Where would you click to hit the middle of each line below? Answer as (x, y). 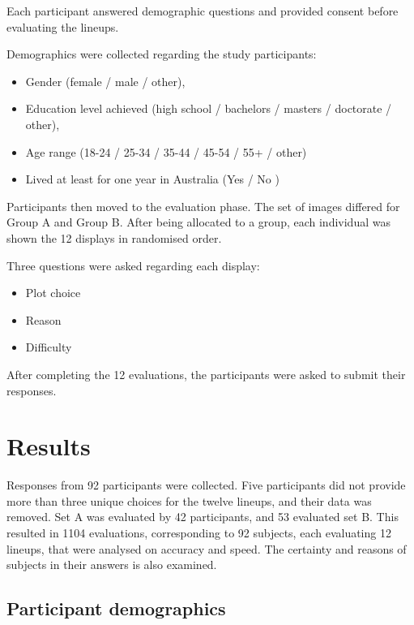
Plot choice (53, 293)
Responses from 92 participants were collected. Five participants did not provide (206, 485)
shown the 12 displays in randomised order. (114, 237)
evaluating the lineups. (63, 26)
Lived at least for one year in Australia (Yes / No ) (152, 179)
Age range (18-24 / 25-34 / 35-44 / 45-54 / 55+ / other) (166, 151)
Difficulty (49, 347)
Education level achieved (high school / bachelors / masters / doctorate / (209, 108)
